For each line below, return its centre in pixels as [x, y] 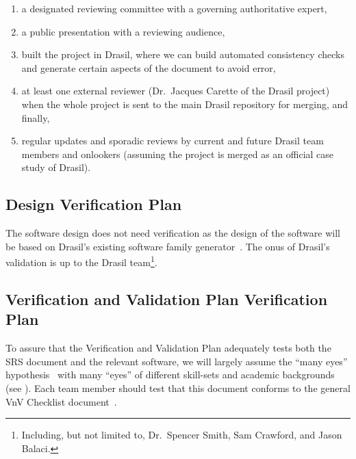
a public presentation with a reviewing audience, [123, 31]
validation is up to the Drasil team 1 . [81, 261]
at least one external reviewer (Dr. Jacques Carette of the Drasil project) [176, 91]
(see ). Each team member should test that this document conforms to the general [178, 388]
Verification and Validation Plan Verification [167, 299]
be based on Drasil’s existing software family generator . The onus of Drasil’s [168, 246]
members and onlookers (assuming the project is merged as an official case [178, 154]
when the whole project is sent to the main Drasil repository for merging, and [185, 104]
